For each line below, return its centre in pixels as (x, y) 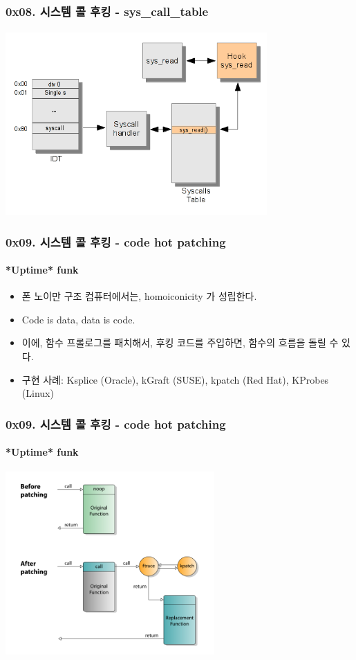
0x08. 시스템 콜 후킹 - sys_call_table (107, 11)
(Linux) (38, 393)
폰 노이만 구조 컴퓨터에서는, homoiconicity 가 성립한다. (139, 296)
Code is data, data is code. (78, 319)
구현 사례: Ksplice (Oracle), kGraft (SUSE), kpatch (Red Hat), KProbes (175, 379)
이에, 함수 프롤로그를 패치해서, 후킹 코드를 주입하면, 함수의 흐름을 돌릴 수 (180, 342)
